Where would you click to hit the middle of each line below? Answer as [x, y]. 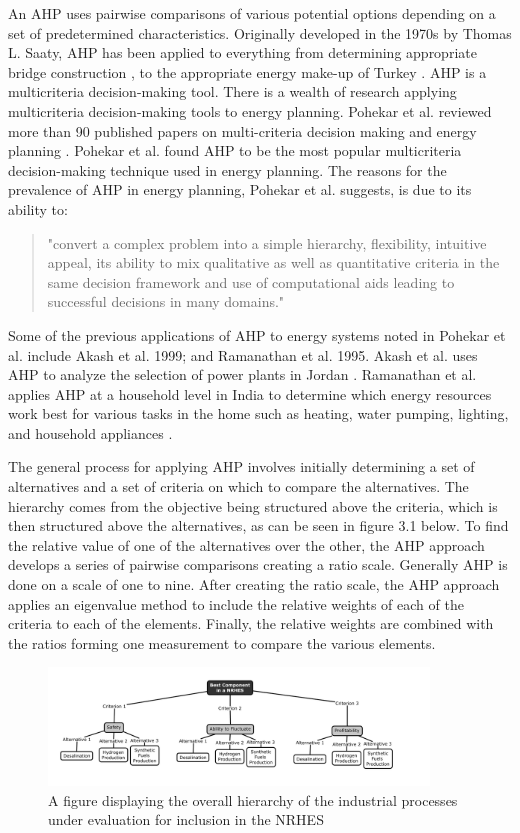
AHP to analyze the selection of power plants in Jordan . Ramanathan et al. [242, 374]
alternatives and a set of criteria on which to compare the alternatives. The [238, 486]
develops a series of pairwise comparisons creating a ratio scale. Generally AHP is [258, 564]
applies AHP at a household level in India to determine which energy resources [250, 393]
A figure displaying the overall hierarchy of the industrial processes [253, 799]
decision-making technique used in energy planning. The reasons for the [227, 169]
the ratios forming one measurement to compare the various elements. [222, 642]
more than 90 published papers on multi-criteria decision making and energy [242, 130]
